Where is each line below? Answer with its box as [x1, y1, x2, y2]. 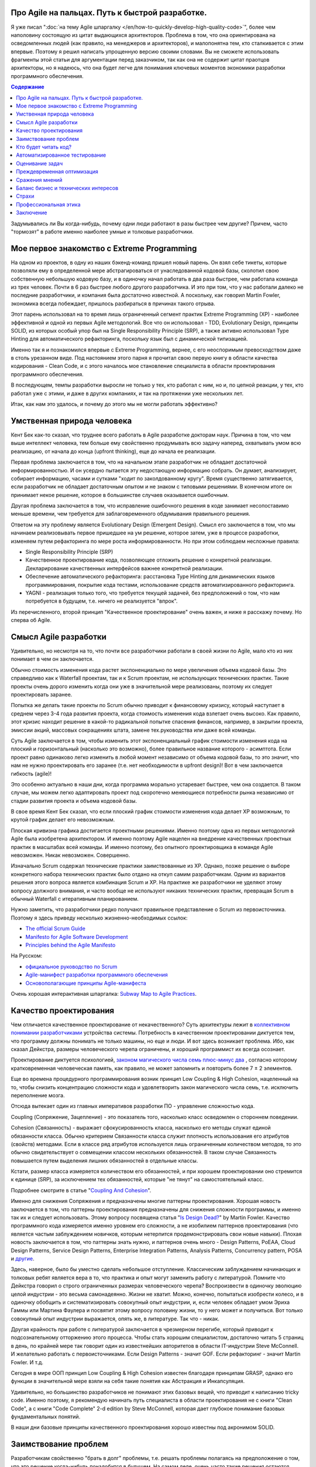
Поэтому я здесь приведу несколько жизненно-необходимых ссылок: [11, 914, 188, 921]
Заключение [16, 209, 47, 217]
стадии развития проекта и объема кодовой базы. [11, 797, 138, 804]
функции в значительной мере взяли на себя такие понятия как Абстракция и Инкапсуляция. [11, 1378, 245, 1385]
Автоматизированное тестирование [16, 151, 107, 158]
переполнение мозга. [11, 1091, 65, 1098]
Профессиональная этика [16, 201, 81, 208]
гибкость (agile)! [11, 770, 52, 777]
